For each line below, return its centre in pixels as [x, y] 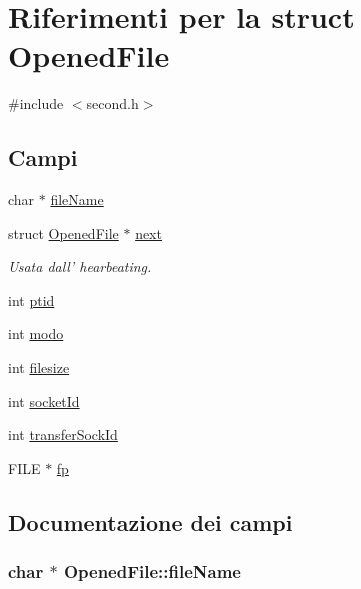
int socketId [44, 400]
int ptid [31, 299]
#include [36, 103]
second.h [112, 103]
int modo [36, 333]
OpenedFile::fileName [152, 571]
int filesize [39, 367]
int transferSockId [63, 434]
